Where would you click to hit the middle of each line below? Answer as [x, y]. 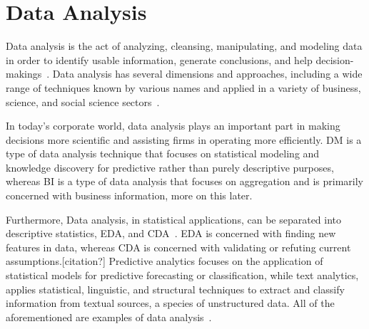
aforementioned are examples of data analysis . [109, 317]
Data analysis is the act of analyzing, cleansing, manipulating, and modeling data [184, 46]
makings [24, 74]
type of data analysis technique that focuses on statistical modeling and [163, 153]
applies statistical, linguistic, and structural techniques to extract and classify [175, 289]
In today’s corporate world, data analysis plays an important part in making [173, 126]
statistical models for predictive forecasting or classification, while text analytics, [182, 275]
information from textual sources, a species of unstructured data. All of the [170, 303]
